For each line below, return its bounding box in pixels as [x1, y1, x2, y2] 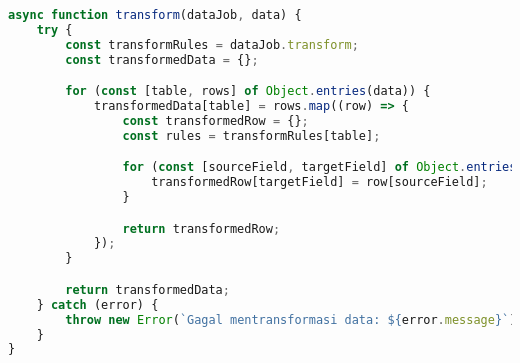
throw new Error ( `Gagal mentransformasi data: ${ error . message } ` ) [65, 312, 517, 327]
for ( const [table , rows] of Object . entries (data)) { [65, 84, 431, 99]
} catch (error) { [36, 297, 159, 312]
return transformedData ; [65, 282, 230, 297]
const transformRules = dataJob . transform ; [65, 37, 359, 52]
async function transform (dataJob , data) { [8, 8, 302, 22]
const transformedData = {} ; [65, 52, 259, 67]
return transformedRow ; [122, 221, 281, 236]
